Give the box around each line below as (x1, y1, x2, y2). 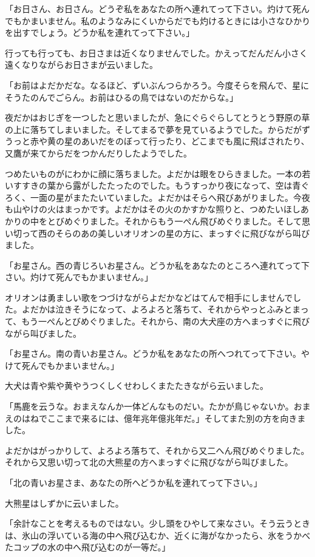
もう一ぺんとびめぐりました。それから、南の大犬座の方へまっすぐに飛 (21, 315, 302, 328)
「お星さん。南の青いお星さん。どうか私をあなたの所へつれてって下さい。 (5, 347, 302, 360)
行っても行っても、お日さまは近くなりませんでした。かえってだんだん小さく (5, 46, 308, 59)
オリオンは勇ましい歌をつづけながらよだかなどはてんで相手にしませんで (5, 291, 293, 303)
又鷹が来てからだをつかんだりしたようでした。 (5, 146, 192, 159)
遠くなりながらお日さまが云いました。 (5, 58, 158, 71)
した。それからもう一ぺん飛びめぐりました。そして (98, 214, 302, 227)
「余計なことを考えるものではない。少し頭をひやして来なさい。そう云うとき (5, 517, 311, 530)
